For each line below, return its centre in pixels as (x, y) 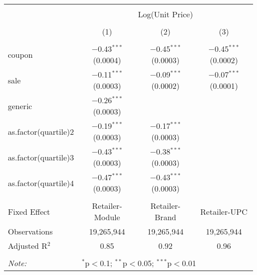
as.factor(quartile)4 (41, 183)
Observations (30, 231)
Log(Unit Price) (166, 14)
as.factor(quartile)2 (41, 131)
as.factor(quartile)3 (41, 157)
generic (20, 106)
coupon (21, 54)
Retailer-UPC (224, 211)
